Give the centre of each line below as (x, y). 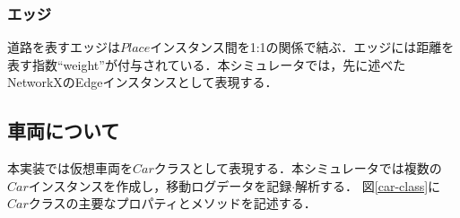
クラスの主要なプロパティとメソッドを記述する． (172, 203)
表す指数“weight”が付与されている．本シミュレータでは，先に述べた (207, 64)
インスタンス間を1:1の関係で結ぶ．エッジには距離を (302, 47)
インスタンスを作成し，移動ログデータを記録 (160, 185)
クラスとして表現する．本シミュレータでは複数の (298, 168)
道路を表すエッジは (64, 47)
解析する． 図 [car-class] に (368, 185)
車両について (64, 131)
